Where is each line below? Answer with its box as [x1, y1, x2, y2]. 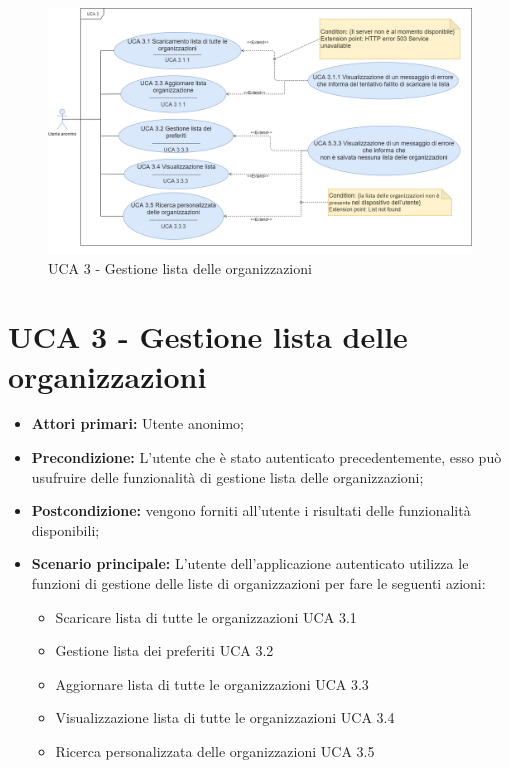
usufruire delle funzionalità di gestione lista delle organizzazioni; [31, 466, 424, 487]
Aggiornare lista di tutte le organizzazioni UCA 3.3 [55, 673, 369, 694]
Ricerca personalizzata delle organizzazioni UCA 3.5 [55, 740, 375, 761]
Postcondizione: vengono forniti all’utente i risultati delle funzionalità [31, 500, 471, 521]
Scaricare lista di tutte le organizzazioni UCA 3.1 [55, 606, 357, 627]
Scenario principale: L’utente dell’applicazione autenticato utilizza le [31, 553, 469, 574]
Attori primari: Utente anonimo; [31, 413, 244, 434]
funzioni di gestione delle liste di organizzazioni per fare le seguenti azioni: [31, 573, 486, 594]
